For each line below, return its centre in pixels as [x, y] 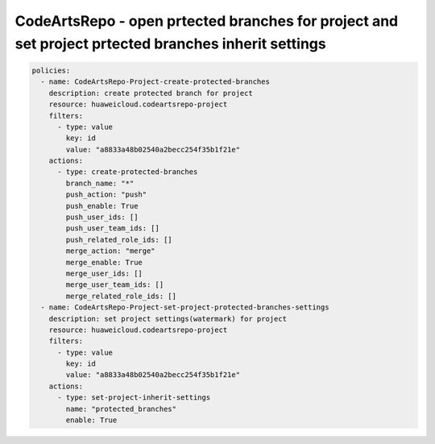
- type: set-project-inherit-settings [134, 398]
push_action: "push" [106, 195]
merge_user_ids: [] [104, 273]
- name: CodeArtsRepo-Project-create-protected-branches [155, 82]
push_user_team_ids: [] [113, 228]
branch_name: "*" [100, 183]
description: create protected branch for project [151, 93]
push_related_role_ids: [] [119, 239]
